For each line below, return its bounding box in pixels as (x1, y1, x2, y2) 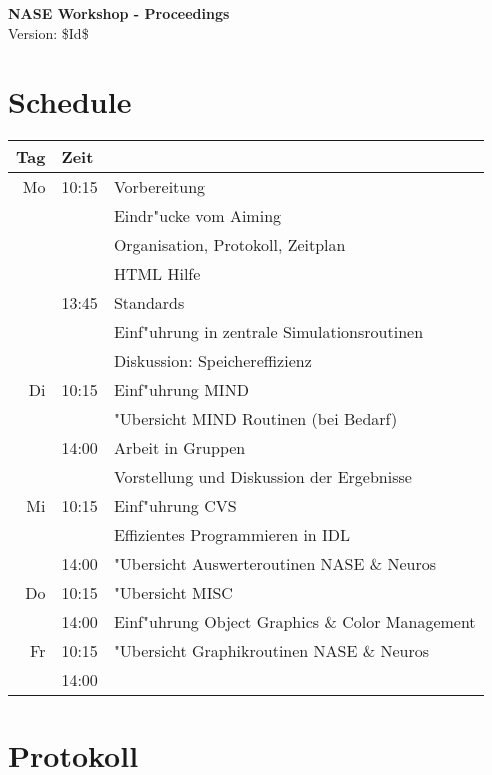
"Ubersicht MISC (113, 581, 233, 605)
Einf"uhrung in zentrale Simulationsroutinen (113, 320, 424, 344)
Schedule (8, 81, 132, 122)
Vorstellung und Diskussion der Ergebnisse (113, 465, 412, 489)
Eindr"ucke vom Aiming (113, 204, 282, 228)
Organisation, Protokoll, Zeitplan (113, 233, 346, 257)
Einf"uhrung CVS (113, 494, 237, 518)
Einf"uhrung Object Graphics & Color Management (113, 610, 476, 634)
